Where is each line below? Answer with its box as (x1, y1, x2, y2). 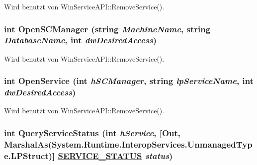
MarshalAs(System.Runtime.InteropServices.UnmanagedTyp (4, 138, 253, 150)
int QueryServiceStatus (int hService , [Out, (4, 126, 181, 139)
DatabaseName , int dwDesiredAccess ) (4, 34, 157, 46)
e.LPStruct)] (4, 149, 55, 162)
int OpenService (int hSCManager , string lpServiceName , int (4, 75, 254, 87)
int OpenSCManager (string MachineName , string (4, 22, 211, 35)
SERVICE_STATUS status (58, 149, 170, 162)
